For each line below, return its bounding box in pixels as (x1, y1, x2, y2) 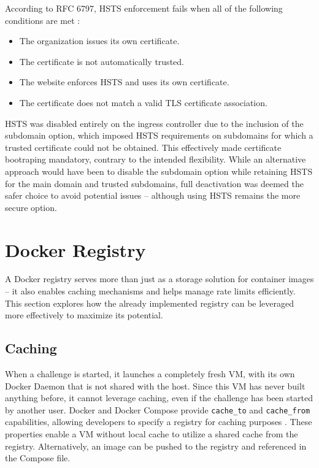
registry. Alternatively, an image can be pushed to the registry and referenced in (5, 439, 307, 452)
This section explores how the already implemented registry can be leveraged (5, 296, 294, 309)
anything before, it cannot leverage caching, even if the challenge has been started (5, 391, 313, 404)
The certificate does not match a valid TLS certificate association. (19, 96, 267, 109)
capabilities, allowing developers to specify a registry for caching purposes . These (5, 415, 312, 428)
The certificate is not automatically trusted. (19, 55, 184, 67)
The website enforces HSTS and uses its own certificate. (19, 75, 229, 88)
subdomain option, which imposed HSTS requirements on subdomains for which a (5, 129, 313, 142)
